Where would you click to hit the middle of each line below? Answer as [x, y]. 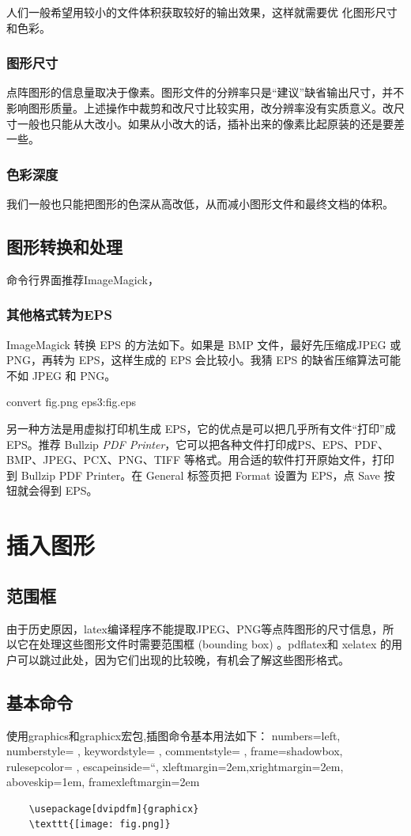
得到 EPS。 [68, 490]
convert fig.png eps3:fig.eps [71, 402]
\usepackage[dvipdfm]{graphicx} [114, 809]
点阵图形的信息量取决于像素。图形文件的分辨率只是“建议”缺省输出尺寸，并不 [205, 92]
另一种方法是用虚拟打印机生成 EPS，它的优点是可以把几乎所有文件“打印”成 [201, 428]
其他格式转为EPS [59, 315]
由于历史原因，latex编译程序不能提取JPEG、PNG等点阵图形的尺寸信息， [195, 628]
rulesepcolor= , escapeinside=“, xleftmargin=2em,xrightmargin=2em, [175, 766]
